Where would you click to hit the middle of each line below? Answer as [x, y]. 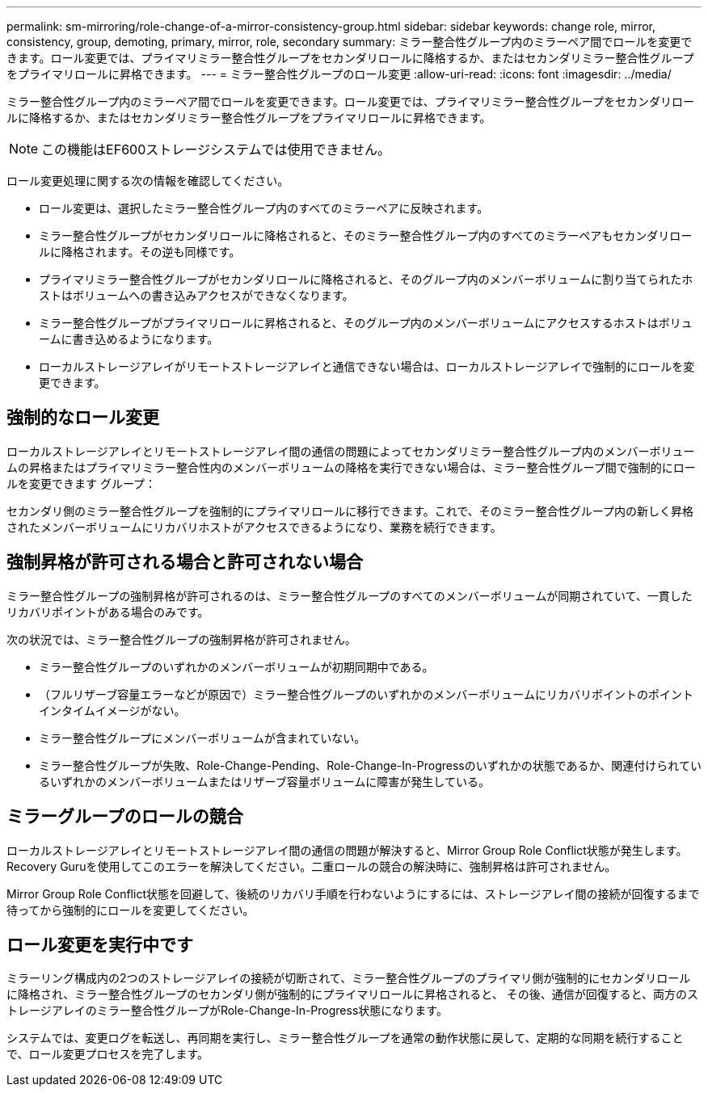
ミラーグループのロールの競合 [125, 817]
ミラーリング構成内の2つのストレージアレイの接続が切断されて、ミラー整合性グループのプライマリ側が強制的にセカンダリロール [349, 978]
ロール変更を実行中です [100, 944]
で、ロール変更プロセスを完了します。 [108, 1054]
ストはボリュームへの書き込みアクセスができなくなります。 [196, 295]
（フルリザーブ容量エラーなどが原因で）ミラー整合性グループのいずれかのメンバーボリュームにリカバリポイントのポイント [366, 694]
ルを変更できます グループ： [82, 483]
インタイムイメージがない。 [112, 710]
